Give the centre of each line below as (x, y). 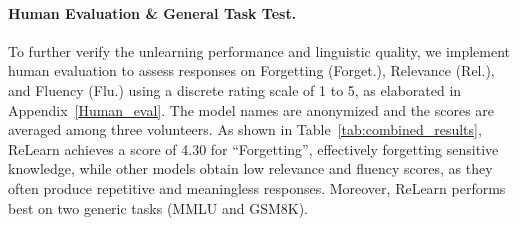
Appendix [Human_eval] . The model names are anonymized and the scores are (251, 109)
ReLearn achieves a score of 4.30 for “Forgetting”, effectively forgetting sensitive (253, 148)
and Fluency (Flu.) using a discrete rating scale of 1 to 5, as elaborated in (235, 89)
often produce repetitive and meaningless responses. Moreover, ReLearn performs (257, 187)
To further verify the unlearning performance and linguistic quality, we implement (259, 50)
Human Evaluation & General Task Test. (152, 12)
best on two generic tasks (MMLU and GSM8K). (158, 207)
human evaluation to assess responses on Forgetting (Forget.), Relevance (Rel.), (251, 70)
